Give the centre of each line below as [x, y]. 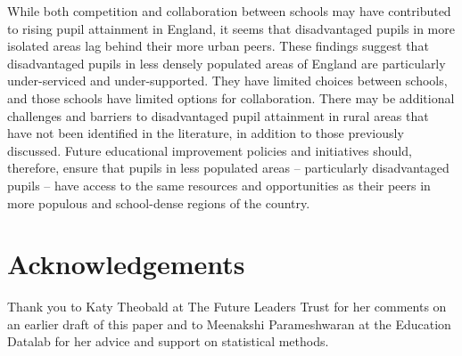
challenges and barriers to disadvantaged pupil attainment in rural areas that [218, 115]
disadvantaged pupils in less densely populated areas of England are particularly [227, 63]
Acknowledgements [126, 264]
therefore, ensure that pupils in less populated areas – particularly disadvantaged [228, 168]
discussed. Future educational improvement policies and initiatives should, [210, 150]
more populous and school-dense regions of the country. [159, 202]
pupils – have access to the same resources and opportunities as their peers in [219, 185]
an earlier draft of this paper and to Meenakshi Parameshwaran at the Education [229, 324]
